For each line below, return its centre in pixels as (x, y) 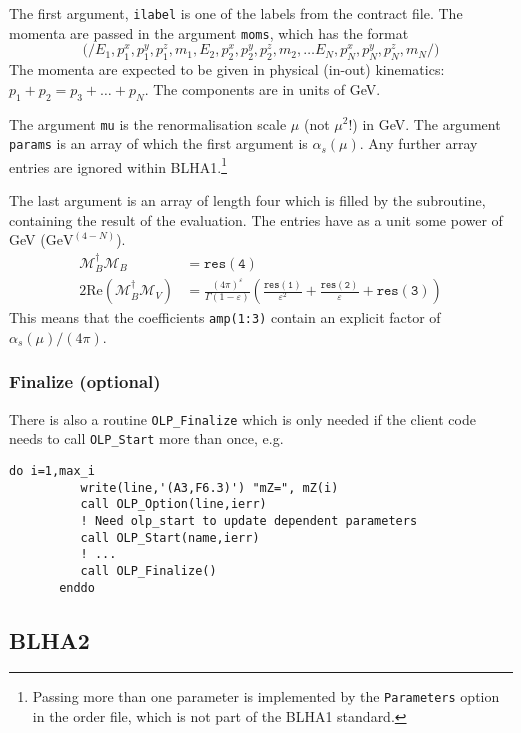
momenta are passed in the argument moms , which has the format (209, 32)
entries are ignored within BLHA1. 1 (118, 165)
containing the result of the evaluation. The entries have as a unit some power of (256, 219)
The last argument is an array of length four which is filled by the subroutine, (247, 200)
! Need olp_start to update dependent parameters (249, 520)
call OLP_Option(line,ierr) (173, 504)
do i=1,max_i (52, 470)
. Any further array (418, 143)
